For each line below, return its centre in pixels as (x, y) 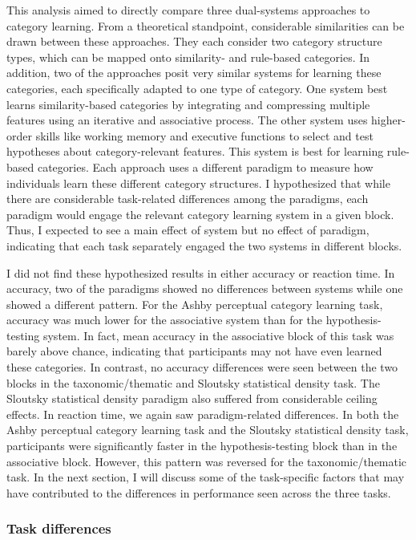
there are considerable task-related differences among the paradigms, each (188, 199)
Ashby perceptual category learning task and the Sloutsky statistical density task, (208, 430)
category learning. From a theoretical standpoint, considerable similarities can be (206, 25)
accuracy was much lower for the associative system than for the (165, 320)
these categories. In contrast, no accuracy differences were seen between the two (202, 367)
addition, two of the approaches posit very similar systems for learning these (194, 73)
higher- (388, 120)
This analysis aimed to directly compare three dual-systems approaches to (188, 10)
